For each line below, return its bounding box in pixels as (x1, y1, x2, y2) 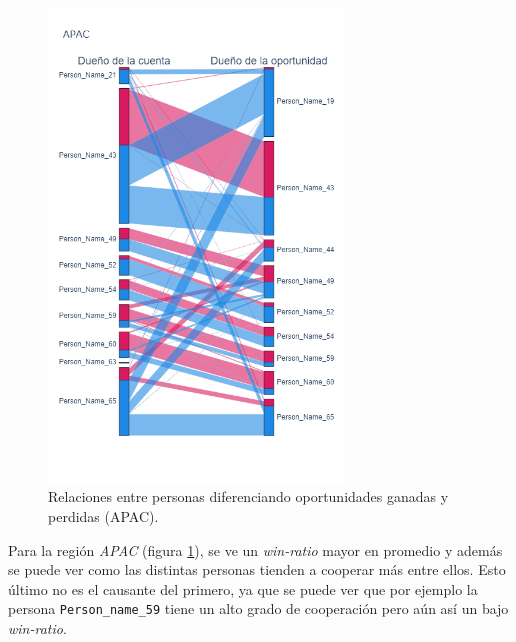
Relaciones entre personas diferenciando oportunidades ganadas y (48, 486, 449, 507)
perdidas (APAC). (48, 506, 159, 527)
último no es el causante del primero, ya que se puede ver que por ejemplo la (8, 578, 478, 599)
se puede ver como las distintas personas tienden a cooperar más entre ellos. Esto (8, 559, 506, 580)
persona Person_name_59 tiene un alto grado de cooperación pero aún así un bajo (8, 598, 509, 619)
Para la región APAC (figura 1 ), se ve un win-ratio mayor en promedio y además (8, 539, 503, 560)
